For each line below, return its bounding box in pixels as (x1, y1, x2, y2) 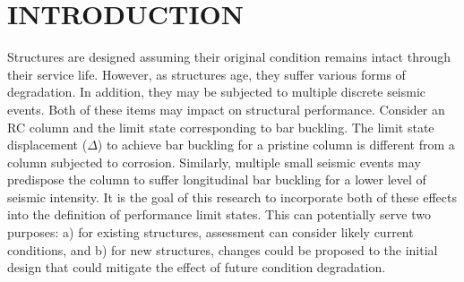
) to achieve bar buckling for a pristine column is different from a (97, 135, 455, 154)
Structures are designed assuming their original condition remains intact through (7, 47, 451, 66)
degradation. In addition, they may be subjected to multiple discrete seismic (7, 82, 426, 101)
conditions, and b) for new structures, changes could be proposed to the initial (7, 240, 438, 259)
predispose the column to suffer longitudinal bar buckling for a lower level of (7, 170, 426, 189)
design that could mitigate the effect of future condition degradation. (7, 258, 386, 277)
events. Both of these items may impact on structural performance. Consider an (7, 99, 445, 118)
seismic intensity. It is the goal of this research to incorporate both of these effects (7, 187, 457, 206)
